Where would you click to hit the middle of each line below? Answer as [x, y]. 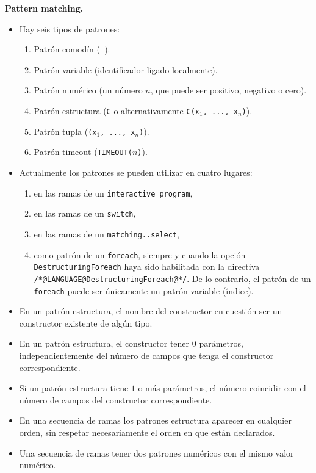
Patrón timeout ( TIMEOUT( [83, 152]
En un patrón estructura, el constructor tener [104, 343]
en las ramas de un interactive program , [113, 193]
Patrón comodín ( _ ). [72, 49]
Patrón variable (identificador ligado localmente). [126, 69]
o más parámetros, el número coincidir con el [222, 388]
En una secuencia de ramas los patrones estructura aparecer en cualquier [155, 420]
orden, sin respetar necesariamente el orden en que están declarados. [147, 432]
